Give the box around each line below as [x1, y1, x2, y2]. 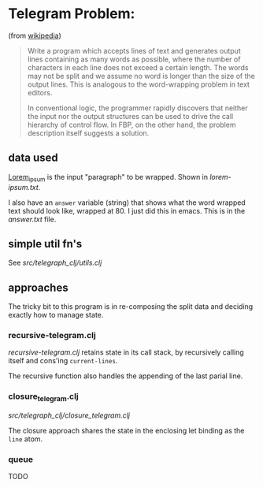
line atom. [8, 434, 43, 444]
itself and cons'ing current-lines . [8, 356, 118, 366]
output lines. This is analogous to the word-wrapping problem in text [27, 80, 250, 89]
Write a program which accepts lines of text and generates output [27, 46, 242, 55]
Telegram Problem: [8, 5, 135, 23]
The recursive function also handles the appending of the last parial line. [8, 371, 243, 381]
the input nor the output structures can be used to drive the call [27, 111, 234, 121]
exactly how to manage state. [8, 310, 104, 320]
